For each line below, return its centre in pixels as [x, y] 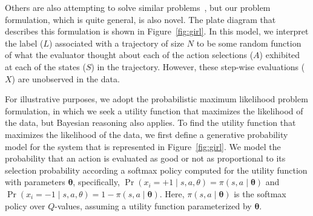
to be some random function [249, 43]
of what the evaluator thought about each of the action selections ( [129, 55]
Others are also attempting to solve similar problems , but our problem [138, 7]
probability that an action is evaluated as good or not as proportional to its [145, 158]
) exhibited [280, 55]
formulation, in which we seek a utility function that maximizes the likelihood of [154, 110]
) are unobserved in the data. [66, 78]
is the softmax [260, 193]
